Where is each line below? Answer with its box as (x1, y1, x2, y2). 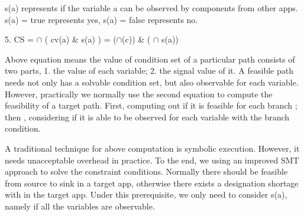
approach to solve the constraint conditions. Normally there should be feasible (5, 165, 288, 178)
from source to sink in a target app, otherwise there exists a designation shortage (5, 176, 299, 189)
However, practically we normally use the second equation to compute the (5, 87, 273, 100)
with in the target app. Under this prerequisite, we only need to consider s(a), (5, 188, 287, 201)
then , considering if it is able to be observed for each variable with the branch (5, 110, 290, 123)
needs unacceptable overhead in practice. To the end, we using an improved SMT (5, 153, 299, 166)
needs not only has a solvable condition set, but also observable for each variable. (5, 76, 299, 88)
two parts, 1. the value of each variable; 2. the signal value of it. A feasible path (5, 64, 293, 77)
